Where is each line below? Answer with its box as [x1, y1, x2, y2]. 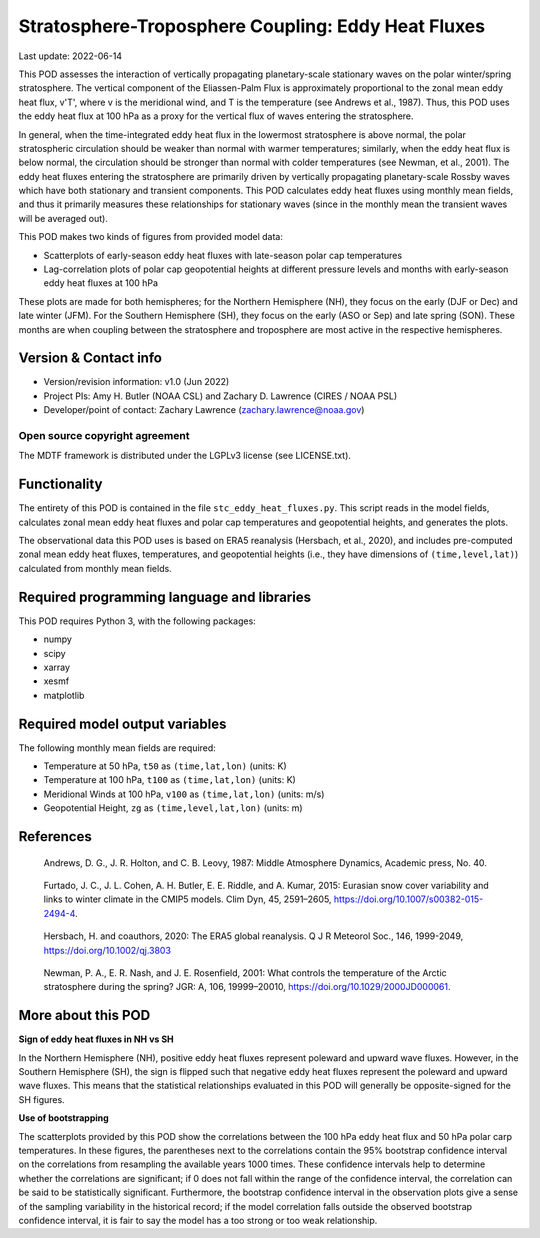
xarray [43, 661, 70, 673]
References [18, 828, 92, 845]
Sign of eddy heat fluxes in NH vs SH [18, 1033, 174, 1045]
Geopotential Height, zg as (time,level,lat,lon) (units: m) [43, 802, 304, 814]
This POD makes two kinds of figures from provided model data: [18, 231, 284, 243]
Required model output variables [18, 715, 227, 732]
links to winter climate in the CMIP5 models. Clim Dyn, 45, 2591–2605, [43, 893, 332, 905]
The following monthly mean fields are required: [18, 741, 217, 754]
